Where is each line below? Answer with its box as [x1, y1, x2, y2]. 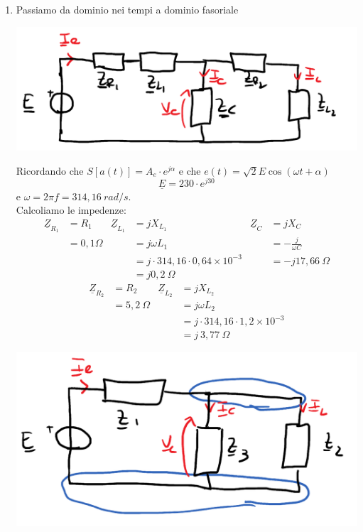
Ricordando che [16, 163, 84, 178]
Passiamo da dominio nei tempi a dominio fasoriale [16, 2, 239, 16]
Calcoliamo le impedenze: [16, 202, 126, 217]
